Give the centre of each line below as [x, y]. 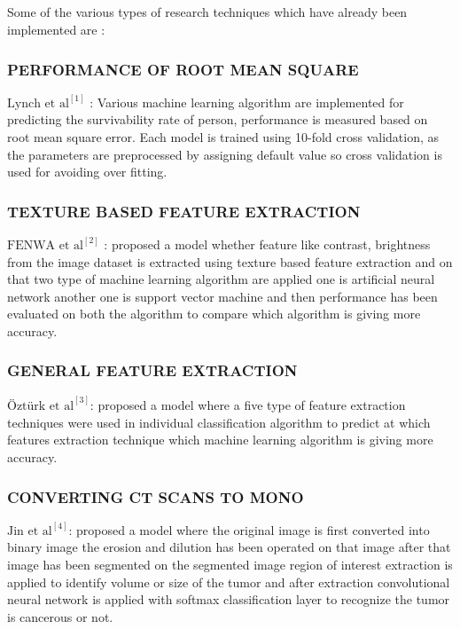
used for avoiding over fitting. [87, 172]
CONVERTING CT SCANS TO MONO [156, 496]
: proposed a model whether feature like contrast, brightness [267, 244]
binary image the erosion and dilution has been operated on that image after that [229, 547]
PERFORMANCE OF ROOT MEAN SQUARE [183, 69]
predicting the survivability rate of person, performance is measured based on [218, 119]
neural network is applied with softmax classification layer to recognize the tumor [229, 599]
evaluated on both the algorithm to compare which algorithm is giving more [214, 314]
